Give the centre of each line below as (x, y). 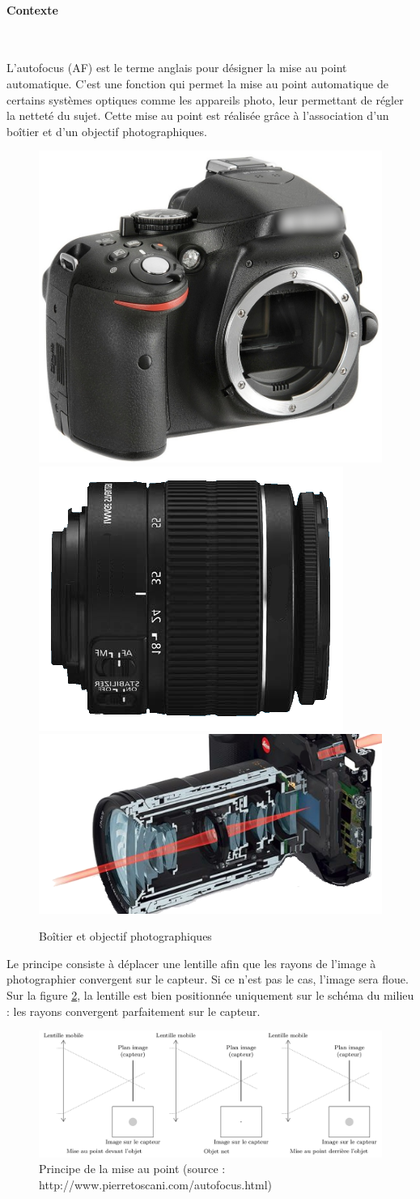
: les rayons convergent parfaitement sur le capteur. (134, 1011)
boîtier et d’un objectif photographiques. (107, 131)
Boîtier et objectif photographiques (125, 936)
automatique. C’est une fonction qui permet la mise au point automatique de (197, 83)
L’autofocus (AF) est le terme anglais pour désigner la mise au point (177, 68)
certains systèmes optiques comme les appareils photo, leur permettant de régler (205, 99)
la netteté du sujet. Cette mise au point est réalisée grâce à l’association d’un (198, 115)
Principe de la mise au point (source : (132, 1169)
